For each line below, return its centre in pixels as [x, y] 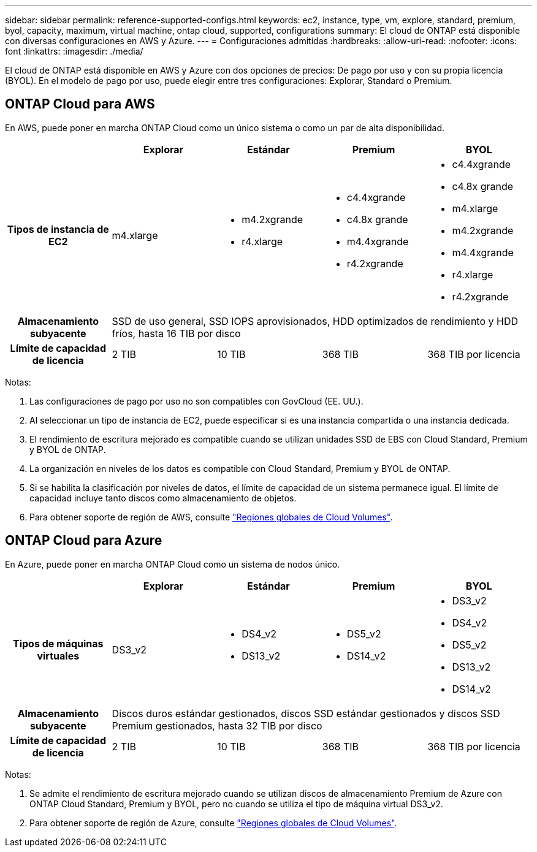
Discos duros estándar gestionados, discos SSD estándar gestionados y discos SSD [306, 713]
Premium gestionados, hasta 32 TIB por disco [217, 725]
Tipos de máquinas [58, 643]
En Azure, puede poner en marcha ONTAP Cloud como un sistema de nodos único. [173, 564]
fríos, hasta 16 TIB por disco [176, 333]
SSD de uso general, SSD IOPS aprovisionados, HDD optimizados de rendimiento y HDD [315, 321]
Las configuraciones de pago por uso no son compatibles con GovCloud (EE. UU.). [196, 401]
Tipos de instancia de [58, 229]
